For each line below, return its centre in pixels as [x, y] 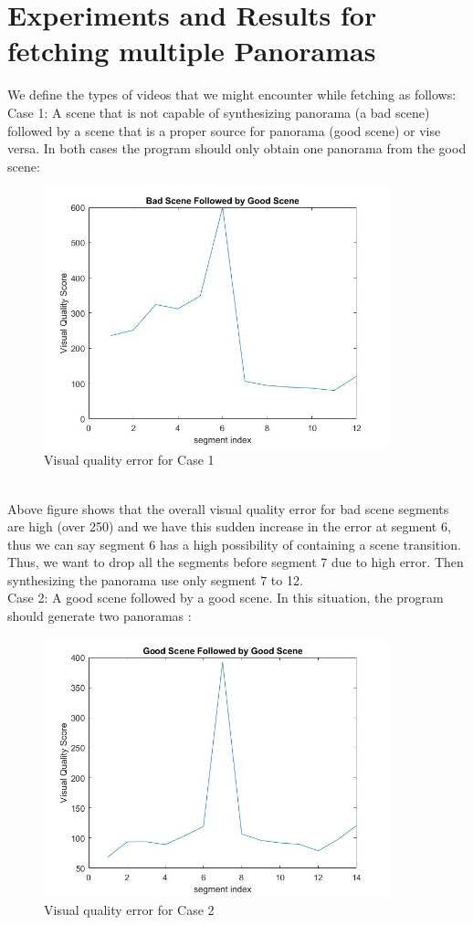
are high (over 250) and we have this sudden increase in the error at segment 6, [229, 526]
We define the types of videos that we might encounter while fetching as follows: [232, 95]
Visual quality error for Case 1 [129, 460]
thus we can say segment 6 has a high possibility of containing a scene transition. [234, 544]
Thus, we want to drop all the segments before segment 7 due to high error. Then [236, 562]
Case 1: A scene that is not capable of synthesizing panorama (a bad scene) [219, 112]
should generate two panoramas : [100, 616]
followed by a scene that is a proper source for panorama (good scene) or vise [224, 130]
